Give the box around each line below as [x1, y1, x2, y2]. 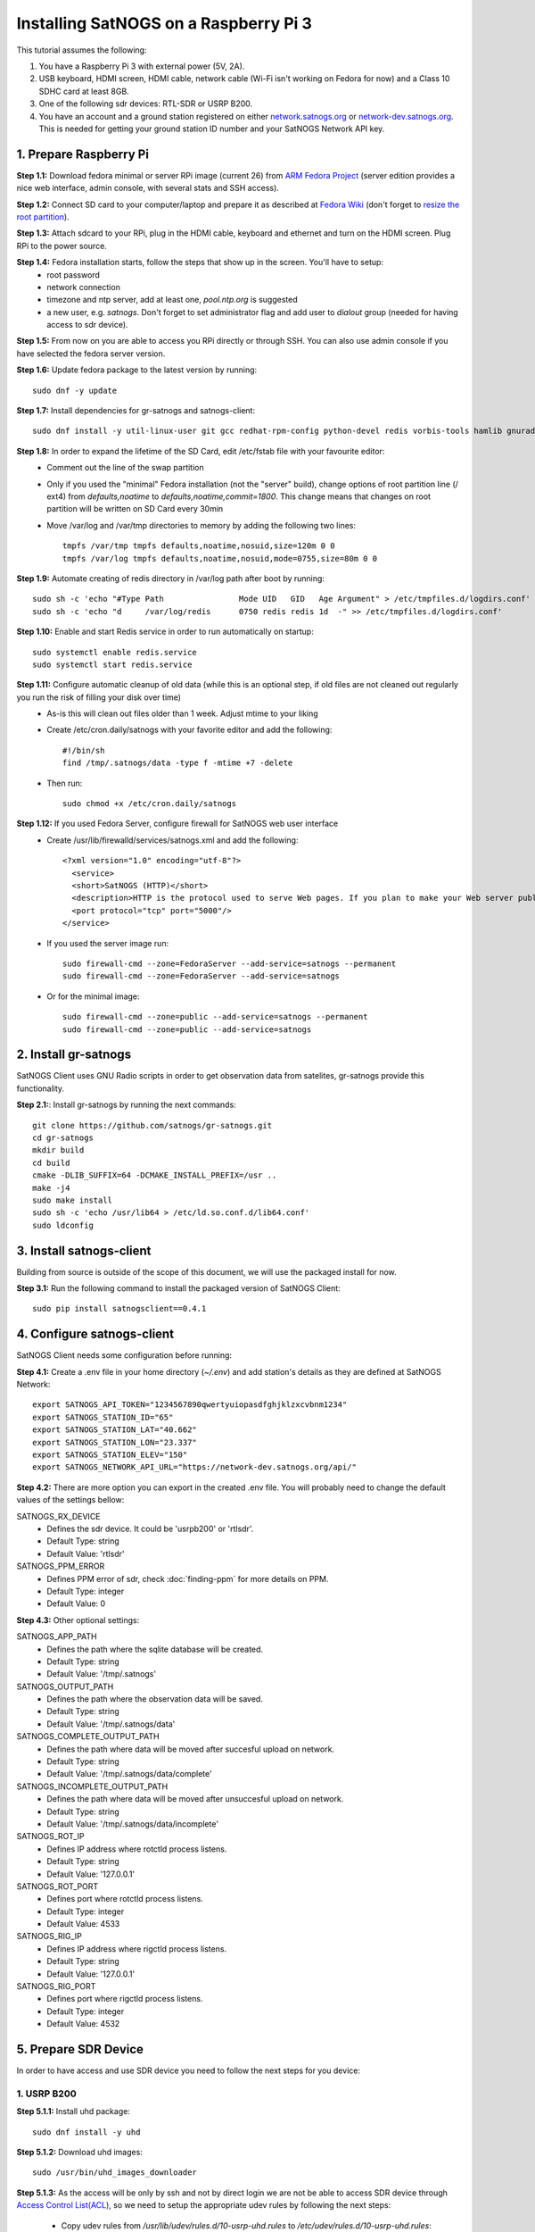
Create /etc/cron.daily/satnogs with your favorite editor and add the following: [46, 724, 333, 736]
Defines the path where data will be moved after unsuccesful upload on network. [46, 1794, 344, 1804]
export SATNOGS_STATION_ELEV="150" [32, 1450, 188, 1460]
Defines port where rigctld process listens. [46, 1994, 203, 2004]
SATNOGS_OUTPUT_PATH [16, 1681, 114, 1692]
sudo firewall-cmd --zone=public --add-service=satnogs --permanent [62, 1012, 368, 1022]
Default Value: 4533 [46, 1919, 120, 1929]
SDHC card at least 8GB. [38, 86, 129, 96]
